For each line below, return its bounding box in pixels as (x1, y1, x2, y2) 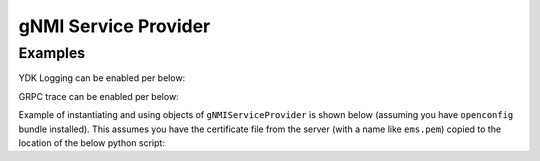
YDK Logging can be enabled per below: (18, 72, 186, 84)
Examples (18, 44, 86, 62)
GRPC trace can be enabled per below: (18, 90, 179, 102)
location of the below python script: (18, 136, 165, 149)
